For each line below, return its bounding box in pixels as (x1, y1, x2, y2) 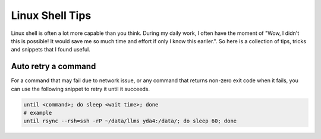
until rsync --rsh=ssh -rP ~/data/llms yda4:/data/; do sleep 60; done (23, 118, 237, 124)
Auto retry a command (11, 62, 96, 72)
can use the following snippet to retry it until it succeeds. (11, 85, 150, 92)
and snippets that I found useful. (11, 46, 90, 53)
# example (23, 109, 52, 116)
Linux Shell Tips (11, 9, 92, 22)
